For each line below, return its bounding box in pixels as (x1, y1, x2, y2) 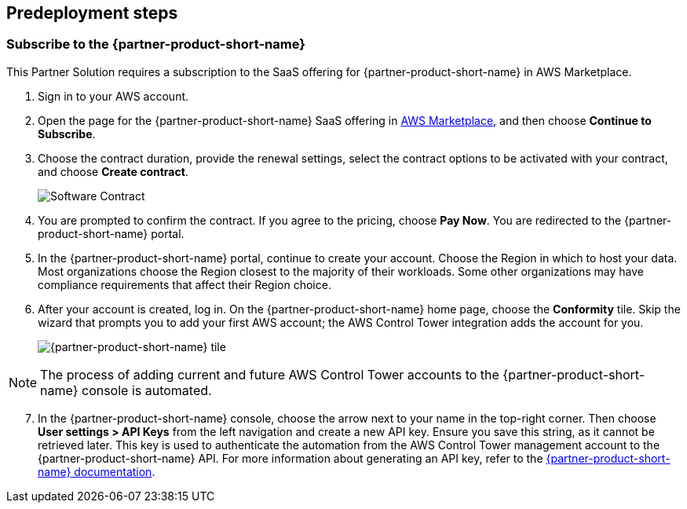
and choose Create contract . (38, 164, 188, 178)
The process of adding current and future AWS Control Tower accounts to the (40, 366, 499, 383)
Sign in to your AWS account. (38, 89, 189, 103)
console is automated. (81, 382, 212, 398)
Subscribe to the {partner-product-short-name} (6, 36, 305, 53)
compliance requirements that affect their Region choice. (38, 277, 331, 291)
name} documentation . (38, 464, 155, 478)
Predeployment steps (6, 3, 178, 23)
